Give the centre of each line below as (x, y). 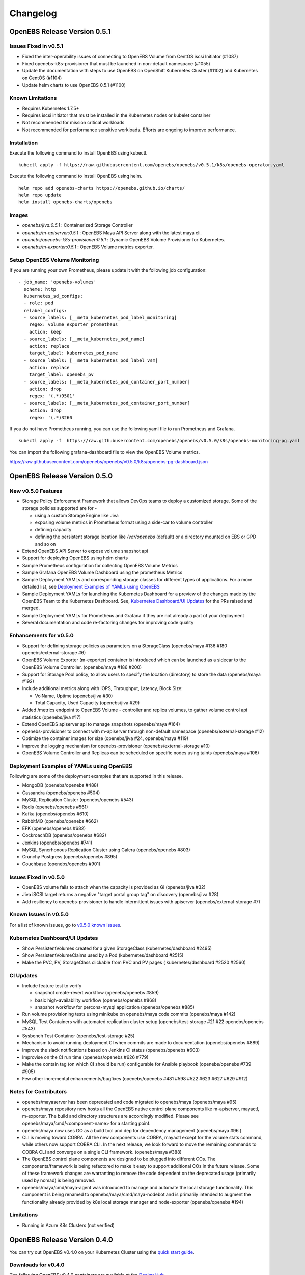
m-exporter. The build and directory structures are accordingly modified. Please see (110, 1116)
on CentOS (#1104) (42, 78)
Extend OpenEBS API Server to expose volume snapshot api (85, 551)
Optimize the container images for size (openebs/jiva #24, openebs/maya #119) (105, 738)
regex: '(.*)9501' (52, 396)
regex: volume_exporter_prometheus (73, 325)
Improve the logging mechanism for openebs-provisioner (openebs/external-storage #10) (116, 746)
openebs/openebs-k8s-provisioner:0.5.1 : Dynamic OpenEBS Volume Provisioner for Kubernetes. (123, 240)
